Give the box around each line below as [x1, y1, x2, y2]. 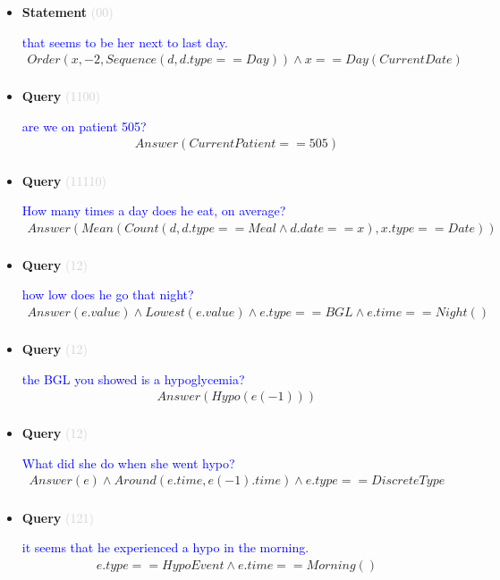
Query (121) [21, 508, 94, 526]
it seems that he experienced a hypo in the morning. [21, 538, 309, 557]
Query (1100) [21, 87, 100, 105]
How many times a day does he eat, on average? [21, 201, 286, 220]
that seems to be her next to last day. [21, 32, 228, 51]
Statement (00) [21, 3, 114, 21]
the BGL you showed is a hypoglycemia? [21, 369, 245, 388]
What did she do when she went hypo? [21, 453, 235, 472]
